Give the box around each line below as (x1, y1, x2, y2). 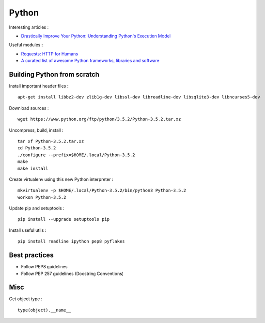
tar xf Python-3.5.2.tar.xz (17, 138, 84, 144)
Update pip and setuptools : (9, 205, 65, 211)
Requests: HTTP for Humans (21, 51, 78, 57)
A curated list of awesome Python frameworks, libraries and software (21, 58, 159, 64)
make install (17, 165, 48, 171)
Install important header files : (9, 83, 69, 89)
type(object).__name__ (17, 307, 72, 313)
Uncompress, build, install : (9, 127, 63, 133)
